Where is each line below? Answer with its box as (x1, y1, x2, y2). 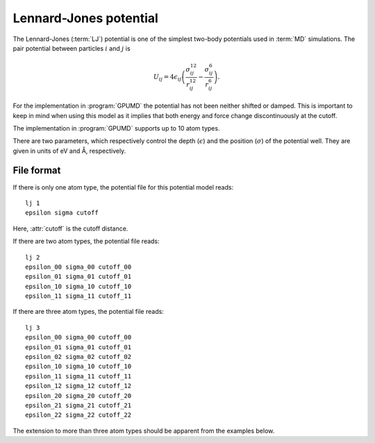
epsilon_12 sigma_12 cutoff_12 (25, 382, 132, 390)
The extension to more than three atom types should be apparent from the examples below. (12, 426, 275, 435)
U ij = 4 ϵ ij (153, 73, 182, 83)
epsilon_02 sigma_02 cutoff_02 (25, 353, 132, 361)
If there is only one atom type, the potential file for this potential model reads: (12, 183, 234, 191)
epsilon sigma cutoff (25, 209, 99, 217)
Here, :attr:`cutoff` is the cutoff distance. (12, 224, 128, 233)
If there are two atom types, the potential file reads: (12, 237, 160, 246)
